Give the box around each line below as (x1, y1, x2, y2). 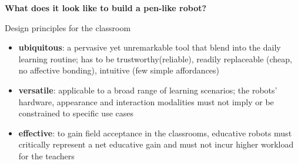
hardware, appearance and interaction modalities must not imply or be (18, 95, 274, 108)
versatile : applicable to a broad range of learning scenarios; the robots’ (18, 83, 277, 96)
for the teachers (18, 149, 75, 162)
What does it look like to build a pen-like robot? (5, 2, 207, 14)
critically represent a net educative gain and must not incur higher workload (18, 138, 294, 150)
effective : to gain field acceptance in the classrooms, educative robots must (18, 126, 292, 139)
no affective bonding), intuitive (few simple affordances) (18, 64, 220, 76)
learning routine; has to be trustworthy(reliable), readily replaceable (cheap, (18, 52, 292, 65)
